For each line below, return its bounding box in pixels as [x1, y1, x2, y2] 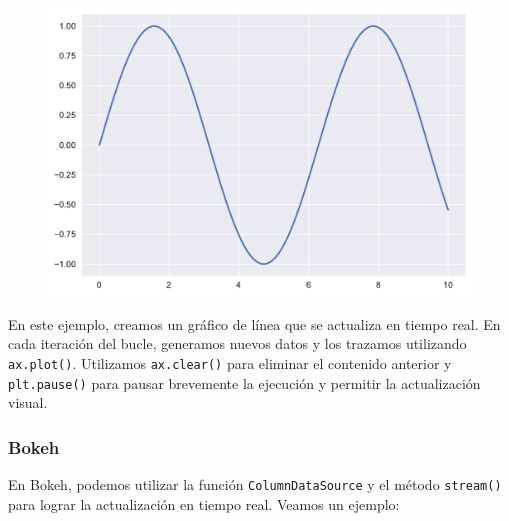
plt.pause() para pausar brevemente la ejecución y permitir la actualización [8, 372, 481, 393]
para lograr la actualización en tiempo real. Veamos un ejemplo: [8, 493, 400, 514]
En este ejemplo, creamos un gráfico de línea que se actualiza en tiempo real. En [8, 313, 501, 334]
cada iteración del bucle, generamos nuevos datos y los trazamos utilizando [8, 333, 467, 354]
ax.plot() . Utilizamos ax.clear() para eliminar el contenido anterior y [8, 352, 452, 373]
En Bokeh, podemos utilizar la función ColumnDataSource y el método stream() [8, 474, 502, 495]
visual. [8, 392, 48, 413]
